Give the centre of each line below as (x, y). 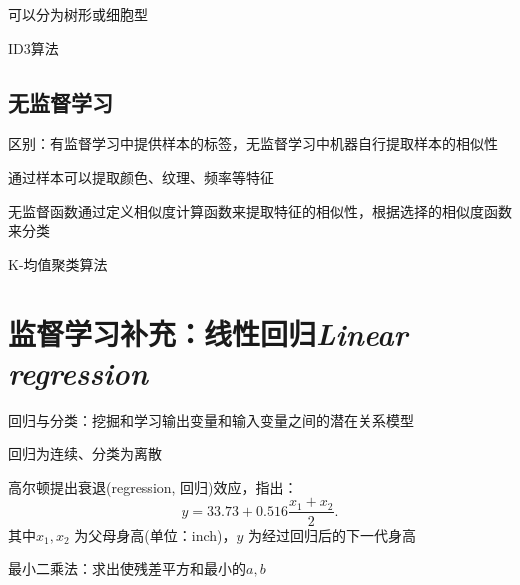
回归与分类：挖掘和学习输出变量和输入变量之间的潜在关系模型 (211, 419)
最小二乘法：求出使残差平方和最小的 (127, 568)
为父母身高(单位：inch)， (155, 534)
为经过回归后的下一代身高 (332, 534)
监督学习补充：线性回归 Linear (208, 333)
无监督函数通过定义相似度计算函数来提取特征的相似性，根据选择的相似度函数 (260, 210)
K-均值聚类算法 (58, 263)
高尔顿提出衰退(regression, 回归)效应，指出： (153, 486)
